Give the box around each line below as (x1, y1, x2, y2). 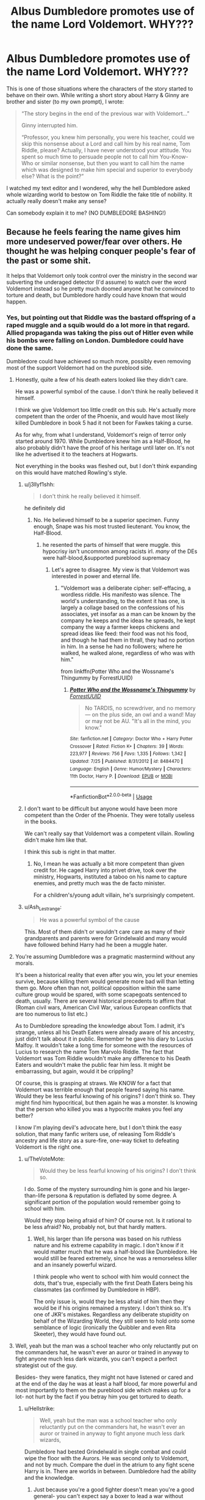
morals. (15, 959, 35, 967)
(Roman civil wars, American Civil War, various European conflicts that (15, 1004, 192, 1011)
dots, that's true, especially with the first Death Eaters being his (33, 1280, 193, 1287)
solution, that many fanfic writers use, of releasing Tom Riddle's (15, 1131, 176, 1138)
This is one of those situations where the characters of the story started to (6, 84, 193, 92)
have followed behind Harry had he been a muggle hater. (24, 941, 168, 949)
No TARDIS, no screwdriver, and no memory (85, 705, 196, 712)
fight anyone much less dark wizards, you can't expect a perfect (15, 1355, 178, 1362)
